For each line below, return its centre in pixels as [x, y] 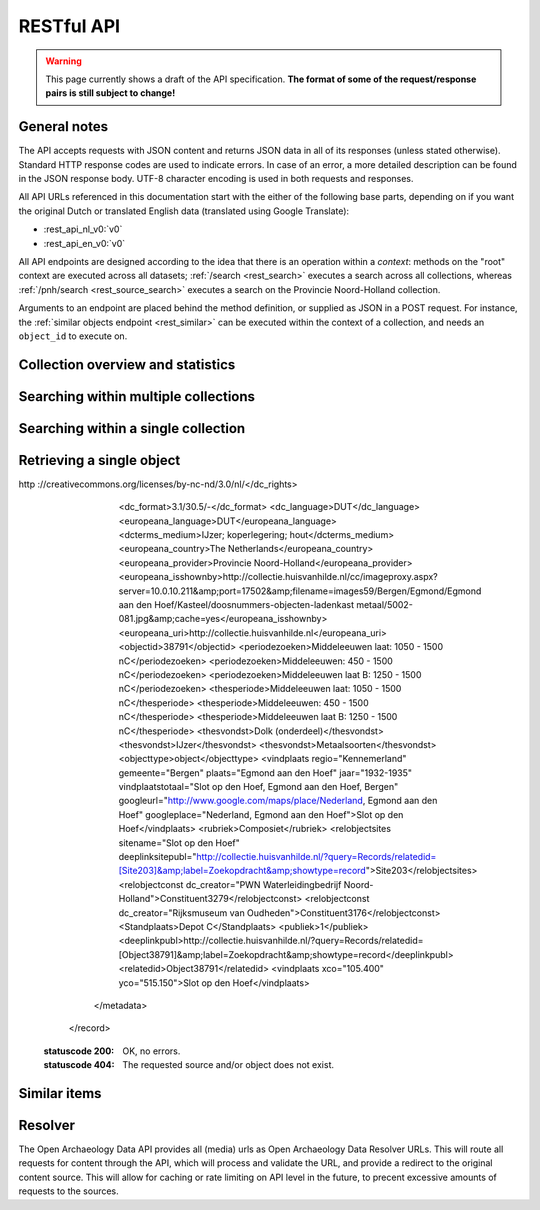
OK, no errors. [151, 1051]
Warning [63, 61]
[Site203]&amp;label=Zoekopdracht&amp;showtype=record [242, 871]
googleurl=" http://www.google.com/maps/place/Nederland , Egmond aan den [278, 801]
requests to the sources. [68, 1191]
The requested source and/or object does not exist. [228, 1065]
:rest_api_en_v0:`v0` [84, 243]
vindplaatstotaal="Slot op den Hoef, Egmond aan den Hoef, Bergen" [258, 787]
